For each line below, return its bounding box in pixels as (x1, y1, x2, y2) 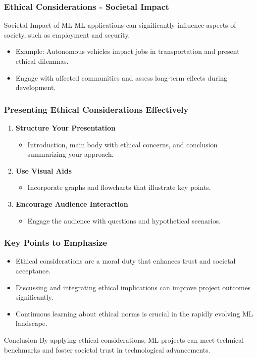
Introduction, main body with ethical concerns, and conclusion (27, 139, 218, 149)
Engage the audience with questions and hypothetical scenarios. (27, 215, 221, 225)
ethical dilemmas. (15, 56, 69, 66)
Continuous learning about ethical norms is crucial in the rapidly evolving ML (15, 308, 253, 318)
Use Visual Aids (15, 165, 72, 176)
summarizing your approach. (27, 149, 114, 159)
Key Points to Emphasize (4, 236, 107, 249)
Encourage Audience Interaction (15, 198, 128, 209)
